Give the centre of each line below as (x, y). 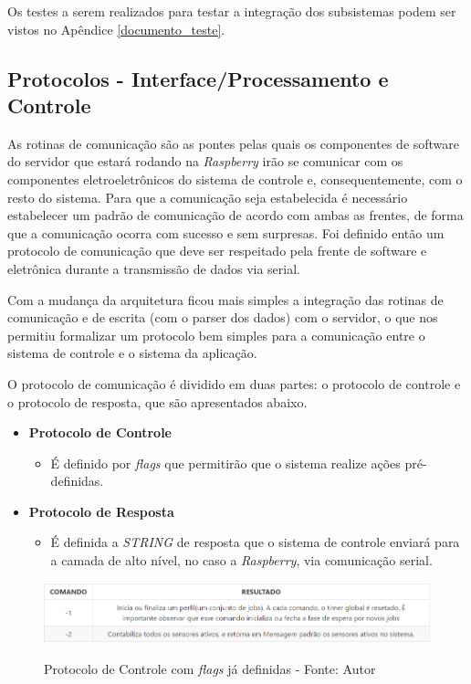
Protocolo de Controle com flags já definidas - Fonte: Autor (210, 668)
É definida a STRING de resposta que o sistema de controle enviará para (255, 542)
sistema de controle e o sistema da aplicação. (132, 353)
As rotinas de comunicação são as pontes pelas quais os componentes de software (234, 143)
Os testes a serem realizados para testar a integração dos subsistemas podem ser (232, 11)
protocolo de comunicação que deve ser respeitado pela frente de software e (217, 251)
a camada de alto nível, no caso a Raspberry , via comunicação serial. (241, 560)
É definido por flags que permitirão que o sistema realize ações (225, 463)
